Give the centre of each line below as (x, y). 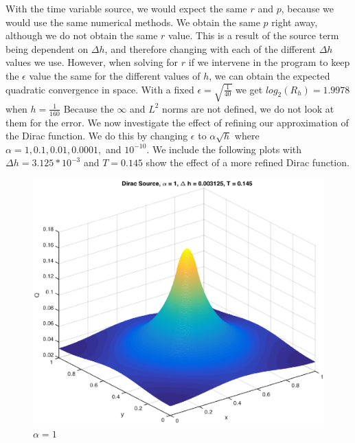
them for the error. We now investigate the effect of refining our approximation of (177, 122)
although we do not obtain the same (82, 35)
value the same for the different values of (115, 75)
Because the (89, 108)
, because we (307, 8)
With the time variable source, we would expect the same (126, 8)
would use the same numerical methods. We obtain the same (133, 22)
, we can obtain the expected (270, 75)
